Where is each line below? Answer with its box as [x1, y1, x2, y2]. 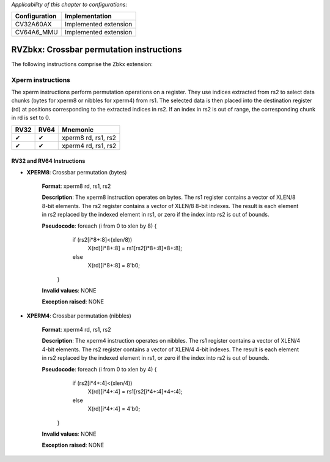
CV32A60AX [15, 20, 52, 29]
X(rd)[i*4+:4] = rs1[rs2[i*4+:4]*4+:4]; [87, 388, 183, 395]
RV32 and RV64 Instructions [11, 157, 86, 165]
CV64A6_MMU [15, 28, 58, 37]
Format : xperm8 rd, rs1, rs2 [42, 182, 111, 190]
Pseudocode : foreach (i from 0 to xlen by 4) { [42, 365, 157, 373]
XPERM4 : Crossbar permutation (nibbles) [26, 312, 131, 319]
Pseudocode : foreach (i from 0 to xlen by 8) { [42, 222, 157, 229]
